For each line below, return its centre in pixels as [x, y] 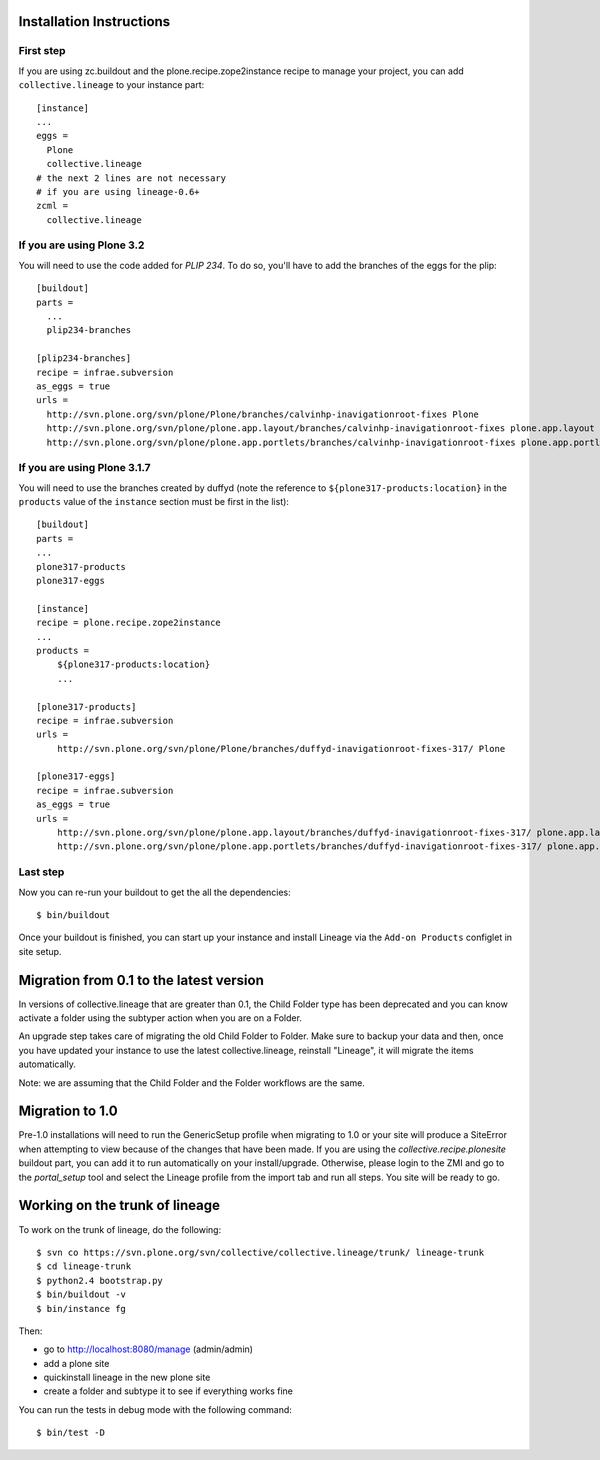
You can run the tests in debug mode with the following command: [155, 1409]
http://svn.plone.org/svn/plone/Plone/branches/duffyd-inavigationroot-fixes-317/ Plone [281, 748]
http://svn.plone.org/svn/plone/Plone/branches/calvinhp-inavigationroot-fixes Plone [263, 414]
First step [42, 51]
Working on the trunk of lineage [119, 1205]
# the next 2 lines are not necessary [131, 178]
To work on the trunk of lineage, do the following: [120, 1229]
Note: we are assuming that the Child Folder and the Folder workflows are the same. [191, 1082]
